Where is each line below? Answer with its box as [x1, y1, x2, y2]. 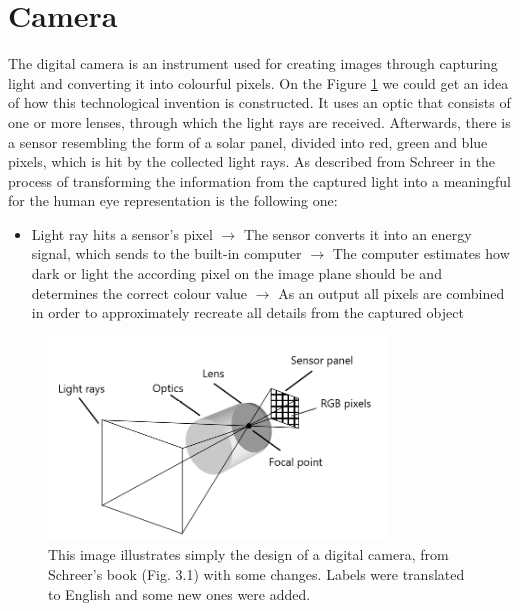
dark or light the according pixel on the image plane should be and [31, 263, 442, 284]
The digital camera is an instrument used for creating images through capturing [8, 53, 498, 74]
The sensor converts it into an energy [243, 223, 472, 244]
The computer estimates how [332, 243, 510, 264]
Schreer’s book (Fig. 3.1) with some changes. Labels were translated [48, 564, 465, 584]
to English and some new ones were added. [48, 583, 311, 604]
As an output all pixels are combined [278, 282, 505, 303]
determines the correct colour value [31, 282, 248, 303]
